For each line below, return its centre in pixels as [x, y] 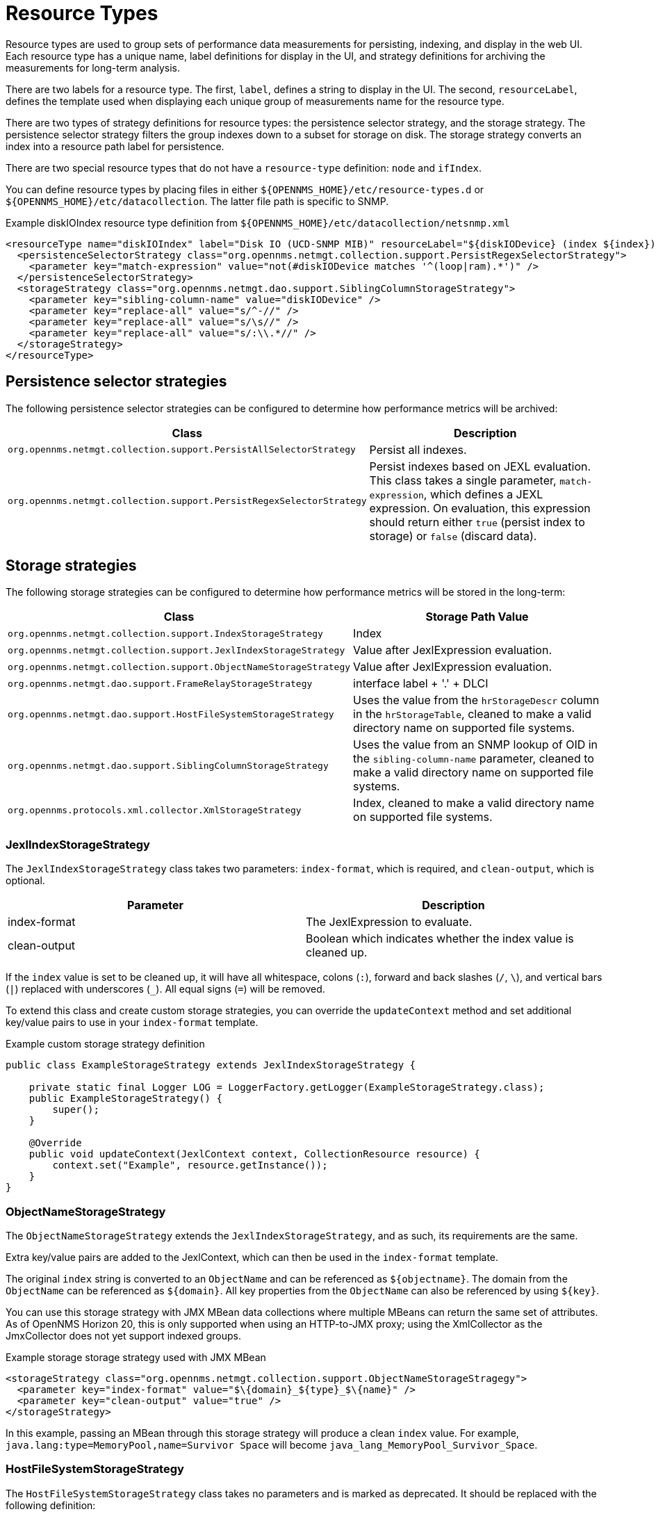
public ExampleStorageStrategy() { [125, 1099]
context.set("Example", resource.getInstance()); [190, 1165]
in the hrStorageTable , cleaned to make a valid [473, 714]
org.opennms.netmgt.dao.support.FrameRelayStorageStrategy [160, 683]
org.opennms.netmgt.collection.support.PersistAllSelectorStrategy [182, 450]
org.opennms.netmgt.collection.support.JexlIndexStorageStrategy [177, 650]
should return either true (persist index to [477, 522]
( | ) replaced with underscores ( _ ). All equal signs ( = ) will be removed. [165, 989]
